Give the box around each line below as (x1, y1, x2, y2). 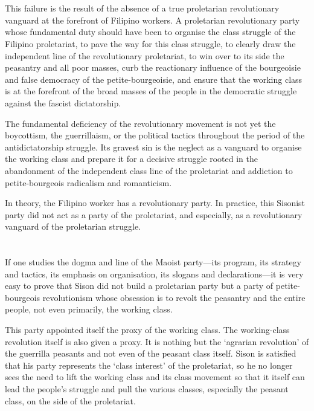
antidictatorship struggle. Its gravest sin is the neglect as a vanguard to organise (5, 140, 302, 153)
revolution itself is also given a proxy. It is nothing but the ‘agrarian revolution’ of (5, 335, 309, 348)
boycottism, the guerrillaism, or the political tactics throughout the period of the (5, 129, 305, 141)
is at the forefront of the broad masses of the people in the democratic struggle (5, 85, 297, 97)
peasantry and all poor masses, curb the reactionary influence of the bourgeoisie (5, 61, 301, 74)
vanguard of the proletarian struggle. (5, 220, 141, 233)
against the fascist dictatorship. (5, 96, 121, 109)
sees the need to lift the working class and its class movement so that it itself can (5, 371, 305, 383)
